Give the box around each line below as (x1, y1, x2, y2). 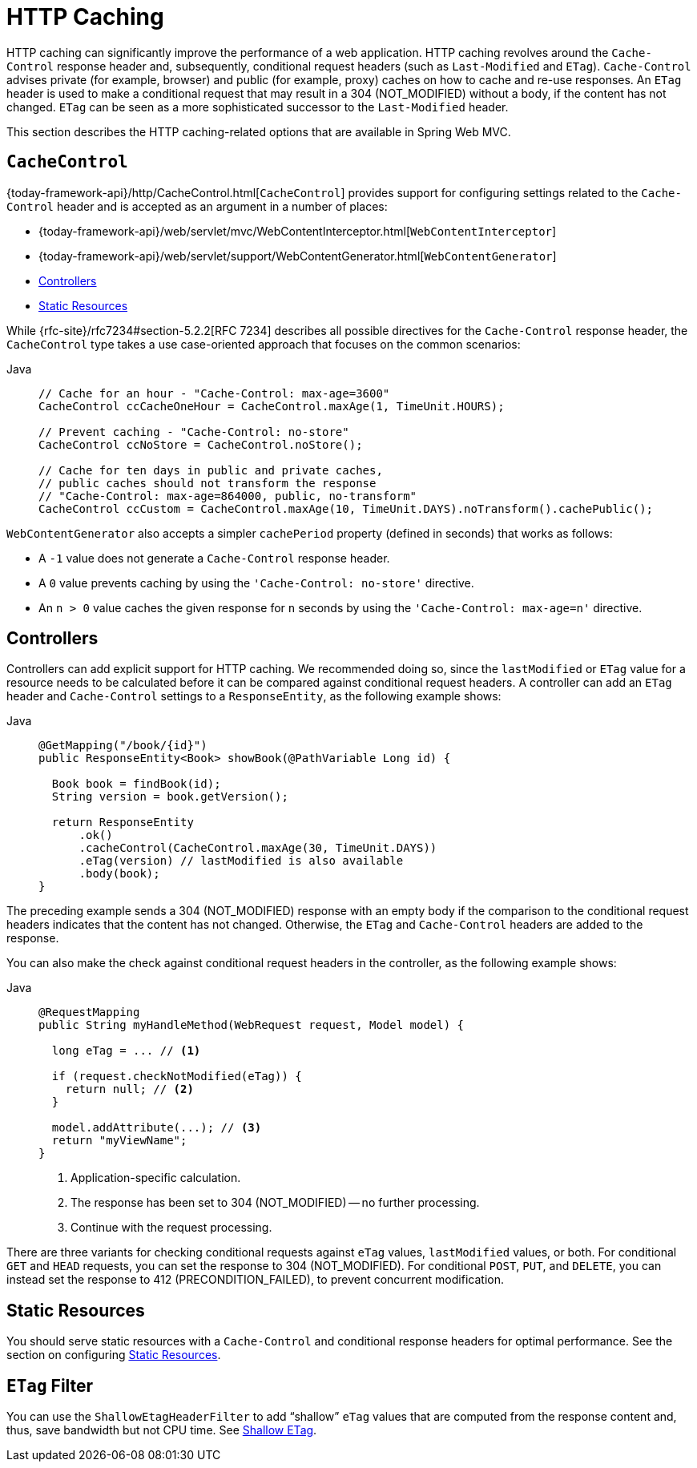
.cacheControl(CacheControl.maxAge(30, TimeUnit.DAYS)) (79, 841, 437, 855)
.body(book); (79, 867, 160, 881)
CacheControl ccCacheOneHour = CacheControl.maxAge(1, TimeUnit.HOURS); (38, 399, 505, 413)
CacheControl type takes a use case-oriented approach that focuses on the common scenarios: (6, 337, 521, 351)
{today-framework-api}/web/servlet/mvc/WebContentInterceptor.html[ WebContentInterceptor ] (38, 224, 557, 238)
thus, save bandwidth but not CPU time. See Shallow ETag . (6, 1423, 317, 1438)
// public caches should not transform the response (38, 476, 377, 490)
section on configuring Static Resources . (6, 1348, 221, 1362)
